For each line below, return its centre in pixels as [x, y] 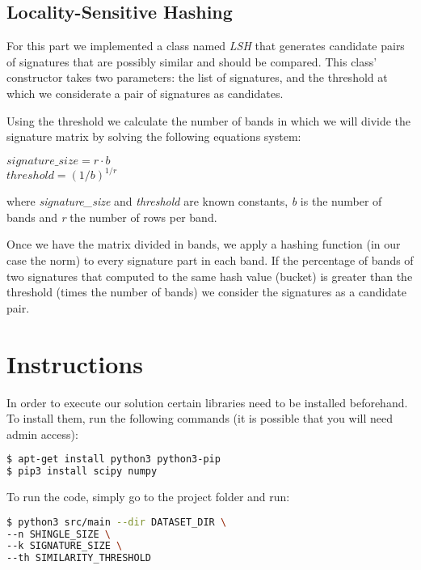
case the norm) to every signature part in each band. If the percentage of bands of [210, 260]
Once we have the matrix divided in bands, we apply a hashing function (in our [204, 244]
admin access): [42, 434]
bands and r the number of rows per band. [112, 217]
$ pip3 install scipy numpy [82, 472]
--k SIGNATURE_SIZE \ [65, 546]
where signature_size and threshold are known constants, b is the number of [194, 201]
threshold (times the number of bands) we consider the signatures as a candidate [206, 292]
